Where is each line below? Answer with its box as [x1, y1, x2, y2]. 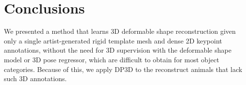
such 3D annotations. [4, 73, 67, 84]
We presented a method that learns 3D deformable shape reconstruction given [4, 26, 236, 36]
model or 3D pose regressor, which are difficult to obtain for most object [4, 54, 219, 64]
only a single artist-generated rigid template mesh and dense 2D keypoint [4, 35, 222, 45]
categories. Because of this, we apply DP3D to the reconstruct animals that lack [4, 64, 243, 74]
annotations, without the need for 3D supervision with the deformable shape [4, 45, 231, 55]
